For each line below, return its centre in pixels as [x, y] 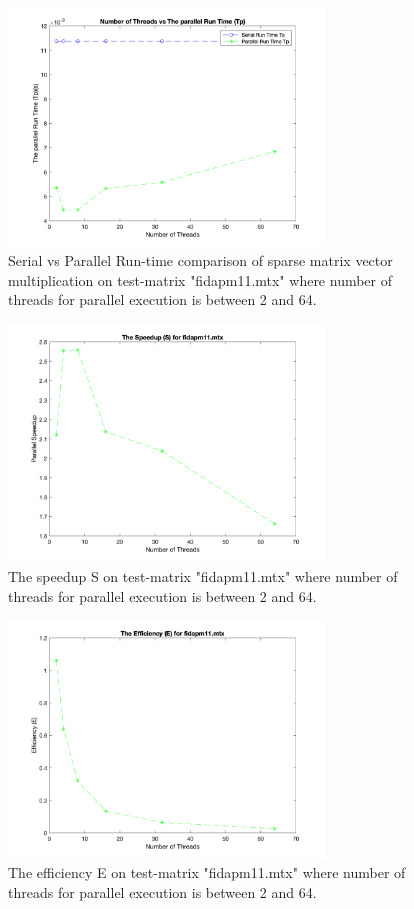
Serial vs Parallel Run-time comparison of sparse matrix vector [200, 260]
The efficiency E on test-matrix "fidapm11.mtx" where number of [207, 872]
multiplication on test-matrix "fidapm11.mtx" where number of [200, 279]
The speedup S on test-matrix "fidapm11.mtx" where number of [203, 575]
